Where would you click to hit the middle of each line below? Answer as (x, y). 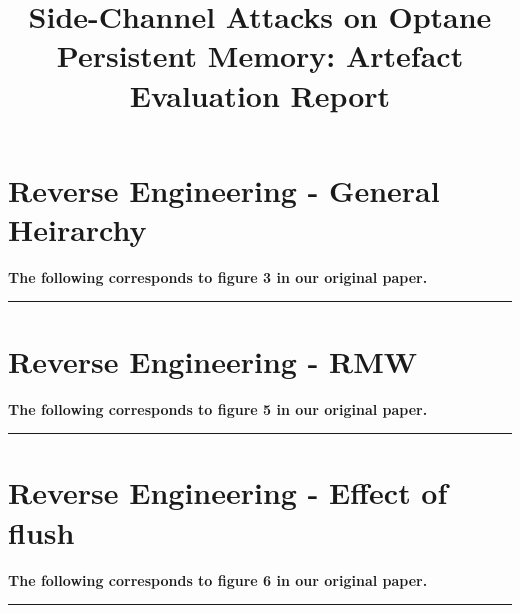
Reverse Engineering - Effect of (228, 492)
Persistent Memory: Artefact (260, 55)
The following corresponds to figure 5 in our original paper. (218, 408)
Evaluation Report (260, 94)
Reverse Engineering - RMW (213, 360)
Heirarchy (77, 228)
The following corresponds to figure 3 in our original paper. (218, 276)
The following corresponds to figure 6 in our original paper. (218, 579)
